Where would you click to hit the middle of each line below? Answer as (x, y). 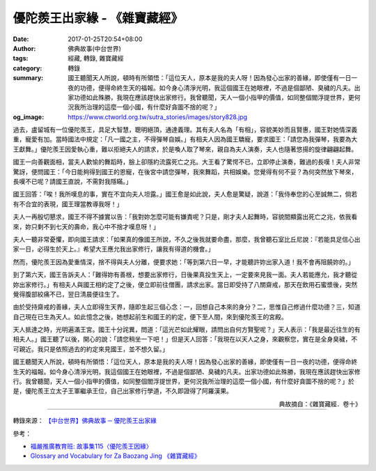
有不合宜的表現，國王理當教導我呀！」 (68, 204)
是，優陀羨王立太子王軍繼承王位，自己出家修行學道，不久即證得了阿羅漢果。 (123, 391)
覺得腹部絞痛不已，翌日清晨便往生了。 (68, 294)
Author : (24, 48)
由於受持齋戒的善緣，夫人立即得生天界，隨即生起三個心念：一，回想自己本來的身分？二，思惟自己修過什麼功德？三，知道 (187, 307)
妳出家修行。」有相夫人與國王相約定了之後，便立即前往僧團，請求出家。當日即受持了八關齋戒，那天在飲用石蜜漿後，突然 (185, 284)
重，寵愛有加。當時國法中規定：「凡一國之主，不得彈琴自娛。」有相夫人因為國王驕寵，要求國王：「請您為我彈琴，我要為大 (185, 139)
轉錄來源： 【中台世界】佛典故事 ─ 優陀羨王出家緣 (85, 421)
